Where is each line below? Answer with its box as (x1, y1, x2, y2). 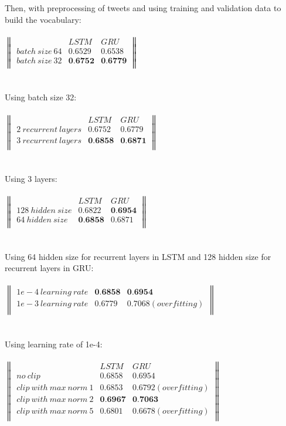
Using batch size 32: (5, 91, 77, 103)
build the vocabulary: (5, 13, 81, 25)
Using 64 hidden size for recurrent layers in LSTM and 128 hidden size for (5, 250, 271, 262)
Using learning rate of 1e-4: (5, 337, 103, 350)
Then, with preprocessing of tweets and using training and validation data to (5, 2, 281, 13)
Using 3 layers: (5, 172, 57, 184)
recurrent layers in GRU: (5, 262, 94, 274)
